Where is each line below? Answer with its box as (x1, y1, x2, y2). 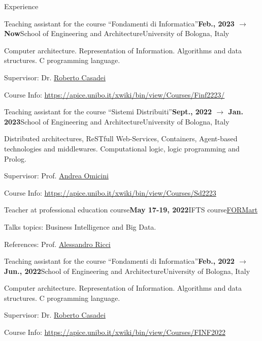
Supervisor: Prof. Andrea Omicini (4, 170, 109, 181)
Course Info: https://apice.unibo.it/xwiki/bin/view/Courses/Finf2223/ (4, 89, 225, 100)
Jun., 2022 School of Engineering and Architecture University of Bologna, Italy (4, 265, 250, 276)
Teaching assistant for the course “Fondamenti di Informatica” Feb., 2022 (4, 256, 235, 266)
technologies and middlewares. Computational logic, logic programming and (4, 143, 240, 153)
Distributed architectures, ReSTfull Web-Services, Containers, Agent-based (4, 133, 238, 144)
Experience (4, 1, 39, 11)
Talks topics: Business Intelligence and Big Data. (4, 221, 156, 232)
